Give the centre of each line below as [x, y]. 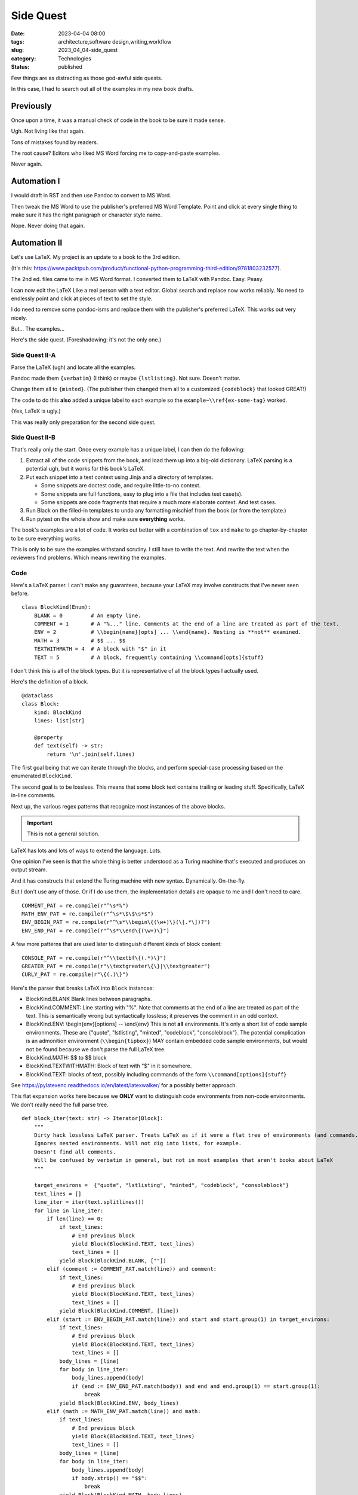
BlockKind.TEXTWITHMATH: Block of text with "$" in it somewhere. [109, 1066]
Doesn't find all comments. [75, 1152]
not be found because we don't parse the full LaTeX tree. [96, 1049]
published [70, 67]
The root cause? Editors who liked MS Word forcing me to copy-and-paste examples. [116, 153]
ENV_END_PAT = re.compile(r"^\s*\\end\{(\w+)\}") [96, 930]
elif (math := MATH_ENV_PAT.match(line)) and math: [124, 1411]
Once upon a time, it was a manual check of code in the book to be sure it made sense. [118, 120]
